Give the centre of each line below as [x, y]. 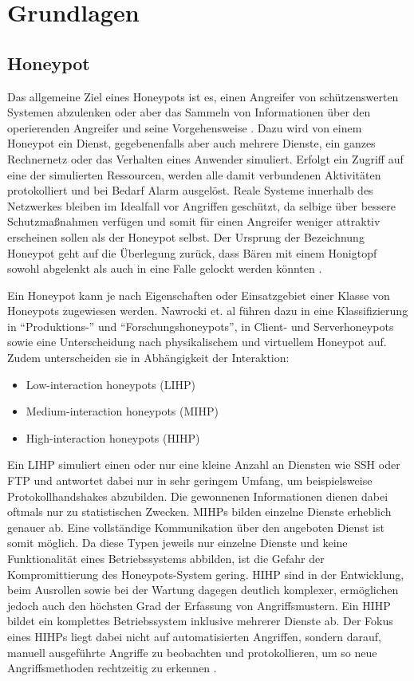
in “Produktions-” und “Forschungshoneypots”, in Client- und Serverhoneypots [201, 326]
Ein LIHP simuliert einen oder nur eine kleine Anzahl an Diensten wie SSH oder [204, 464]
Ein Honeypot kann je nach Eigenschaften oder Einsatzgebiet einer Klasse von [199, 295]
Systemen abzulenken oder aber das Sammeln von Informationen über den [189, 112]
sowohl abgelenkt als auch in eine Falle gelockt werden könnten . [165, 268]
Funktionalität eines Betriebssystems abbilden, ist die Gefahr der [166, 559]
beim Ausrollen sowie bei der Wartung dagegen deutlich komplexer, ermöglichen [203, 590]
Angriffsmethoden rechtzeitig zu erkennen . [112, 668]
